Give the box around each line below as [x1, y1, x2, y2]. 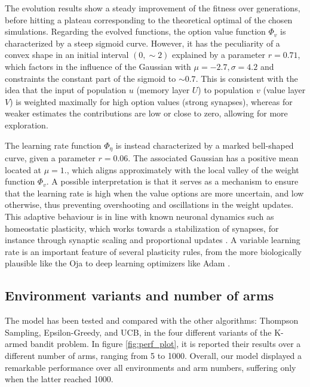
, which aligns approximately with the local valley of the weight [66, 163, 299, 176]
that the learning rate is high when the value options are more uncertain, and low [5, 186, 304, 199]
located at [5, 163, 42, 176]
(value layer [263, 84, 306, 96]
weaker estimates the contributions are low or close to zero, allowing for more [5, 107, 288, 119]
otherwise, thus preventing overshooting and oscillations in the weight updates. [5, 198, 294, 211]
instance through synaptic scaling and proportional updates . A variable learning [5, 234, 300, 246]
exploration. [5, 118, 48, 131]
